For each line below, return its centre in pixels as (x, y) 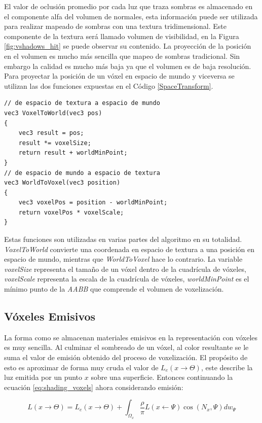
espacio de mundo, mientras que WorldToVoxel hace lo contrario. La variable (123, 259)
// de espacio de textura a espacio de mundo (82, 103)
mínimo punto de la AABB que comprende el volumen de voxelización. (114, 289)
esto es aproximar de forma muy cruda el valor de (81, 367)
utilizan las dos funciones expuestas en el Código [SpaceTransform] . (109, 85)
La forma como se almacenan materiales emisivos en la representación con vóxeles (131, 337)
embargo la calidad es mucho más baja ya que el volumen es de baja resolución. (128, 66)
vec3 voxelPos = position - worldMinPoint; (93, 203)
